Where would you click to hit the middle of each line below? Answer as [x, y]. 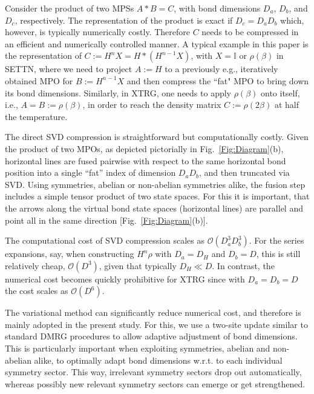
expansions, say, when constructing [70, 254]
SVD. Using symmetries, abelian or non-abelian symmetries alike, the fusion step [155, 184]
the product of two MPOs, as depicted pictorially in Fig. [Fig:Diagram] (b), [144, 148]
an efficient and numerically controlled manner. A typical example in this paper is [157, 43]
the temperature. [36, 116]
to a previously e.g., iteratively [221, 69]
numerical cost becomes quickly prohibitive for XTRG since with [125, 279]
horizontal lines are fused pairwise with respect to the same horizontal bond [146, 160]
